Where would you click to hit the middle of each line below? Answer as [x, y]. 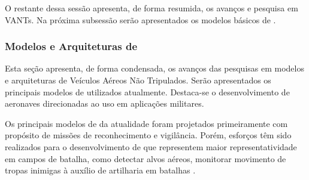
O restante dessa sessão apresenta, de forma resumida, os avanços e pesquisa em [152, 8]
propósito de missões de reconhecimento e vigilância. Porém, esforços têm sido [148, 135]
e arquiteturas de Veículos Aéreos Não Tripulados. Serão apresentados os [138, 80]
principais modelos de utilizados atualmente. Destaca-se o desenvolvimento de [147, 91]
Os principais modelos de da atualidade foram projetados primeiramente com [146, 123]
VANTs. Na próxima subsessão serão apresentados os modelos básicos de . [140, 19]
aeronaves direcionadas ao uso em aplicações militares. [104, 103]
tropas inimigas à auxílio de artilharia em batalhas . [100, 170]
